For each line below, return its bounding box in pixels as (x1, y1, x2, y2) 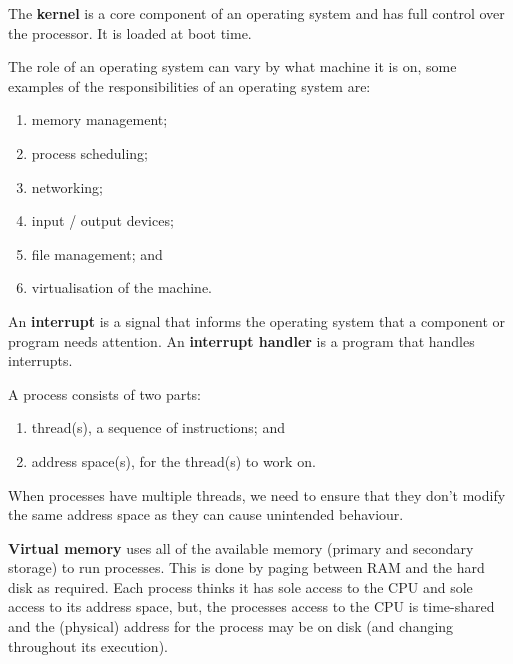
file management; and (31, 243, 163, 264)
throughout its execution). (8, 635, 168, 656)
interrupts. (8, 350, 73, 371)
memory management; (31, 109, 168, 130)
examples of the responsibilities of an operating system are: (8, 75, 371, 96)
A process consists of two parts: (8, 383, 202, 404)
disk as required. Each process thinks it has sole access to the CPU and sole (8, 576, 473, 597)
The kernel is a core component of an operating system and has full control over (8, 3, 505, 23)
